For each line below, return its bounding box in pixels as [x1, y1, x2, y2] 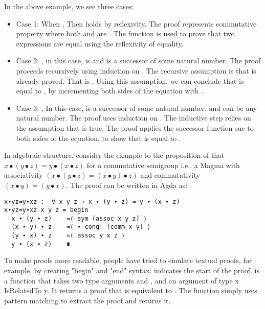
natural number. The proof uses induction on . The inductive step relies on [16, 112, 251, 123]
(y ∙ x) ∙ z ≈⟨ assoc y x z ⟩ [11, 232, 125, 240]
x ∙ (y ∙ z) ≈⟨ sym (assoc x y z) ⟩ [11, 215, 147, 222]
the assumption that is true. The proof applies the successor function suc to [16, 122, 254, 133]
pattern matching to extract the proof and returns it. [4, 295, 171, 305]
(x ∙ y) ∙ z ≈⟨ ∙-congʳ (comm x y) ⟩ [11, 223, 151, 231]
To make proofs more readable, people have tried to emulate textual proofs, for [4, 255, 252, 266]
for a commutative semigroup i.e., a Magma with [86, 159, 240, 170]
